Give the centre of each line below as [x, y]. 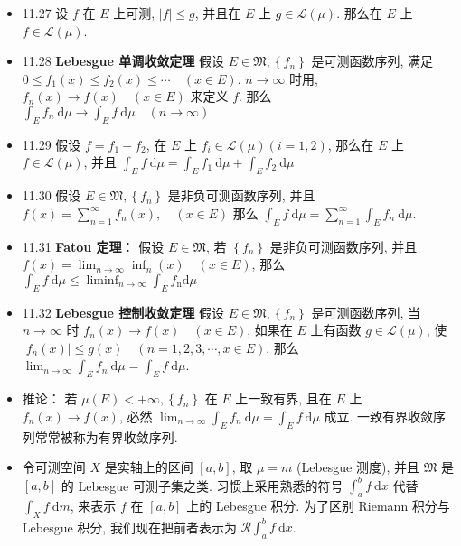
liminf [102, 280]
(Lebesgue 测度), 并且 [358, 467]
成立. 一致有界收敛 [379, 416]
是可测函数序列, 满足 [372, 61]
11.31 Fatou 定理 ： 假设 [93, 246]
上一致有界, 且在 [283, 398]
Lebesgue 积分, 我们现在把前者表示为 [129, 527]
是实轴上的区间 [149, 467]
